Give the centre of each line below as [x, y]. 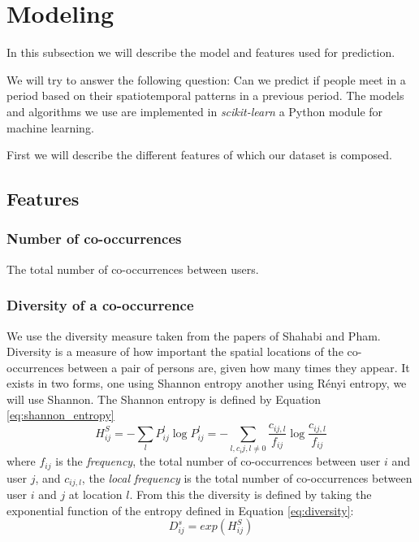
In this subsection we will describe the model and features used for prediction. [201, 52]
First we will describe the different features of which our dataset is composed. [199, 155]
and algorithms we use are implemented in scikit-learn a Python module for [195, 111]
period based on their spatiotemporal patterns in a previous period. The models [205, 95]
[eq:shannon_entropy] [60, 415]
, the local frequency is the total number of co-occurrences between [247, 477]
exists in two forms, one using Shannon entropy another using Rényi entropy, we [207, 383]
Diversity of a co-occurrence [100, 305]
